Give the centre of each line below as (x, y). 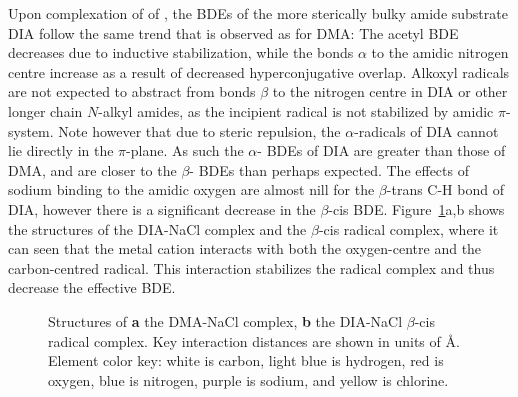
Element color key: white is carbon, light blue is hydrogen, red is (246, 360)
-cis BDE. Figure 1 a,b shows (416, 208)
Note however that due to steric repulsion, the (199, 130)
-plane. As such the (185, 150)
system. (31, 130)
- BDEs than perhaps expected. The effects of (329, 169)
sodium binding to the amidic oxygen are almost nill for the (191, 189)
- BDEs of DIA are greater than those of (381, 150)
